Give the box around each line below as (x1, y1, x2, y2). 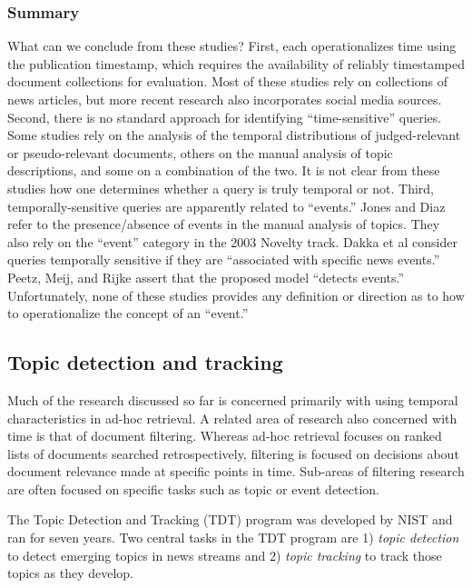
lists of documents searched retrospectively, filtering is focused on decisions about (7, 443, 459, 463)
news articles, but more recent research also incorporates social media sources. (7, 90, 442, 108)
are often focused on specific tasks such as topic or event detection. (7, 479, 379, 498)
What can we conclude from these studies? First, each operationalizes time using (7, 36, 457, 55)
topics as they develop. (7, 563, 133, 583)
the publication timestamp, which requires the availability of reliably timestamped (7, 54, 465, 73)
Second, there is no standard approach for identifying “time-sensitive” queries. (7, 107, 442, 126)
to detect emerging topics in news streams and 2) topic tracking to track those (7, 545, 442, 564)
